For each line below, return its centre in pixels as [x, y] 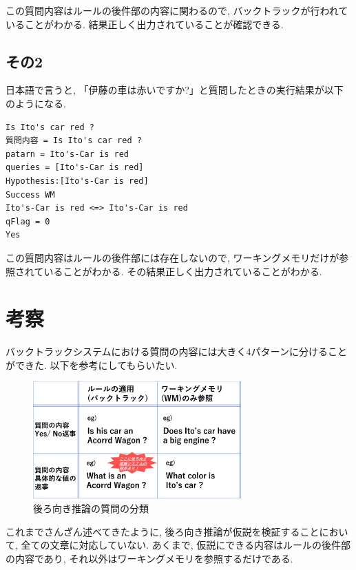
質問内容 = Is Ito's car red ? [74, 141]
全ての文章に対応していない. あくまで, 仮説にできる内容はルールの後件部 [186, 545]
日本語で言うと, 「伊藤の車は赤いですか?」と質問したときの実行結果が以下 [175, 90]
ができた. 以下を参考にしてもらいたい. [92, 365]
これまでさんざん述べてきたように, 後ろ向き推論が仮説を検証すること [163, 531]
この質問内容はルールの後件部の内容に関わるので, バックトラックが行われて [177, 10]
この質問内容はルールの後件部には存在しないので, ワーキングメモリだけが [172, 257]
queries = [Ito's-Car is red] [75, 168]
